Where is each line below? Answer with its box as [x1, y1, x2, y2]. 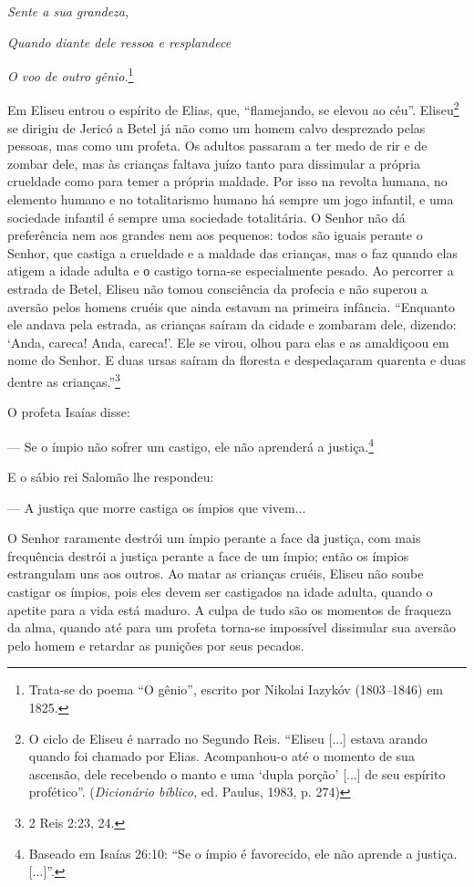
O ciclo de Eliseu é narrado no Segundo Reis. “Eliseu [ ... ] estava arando [28, 728, 428, 747]
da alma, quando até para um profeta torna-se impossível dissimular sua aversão [7, 618, 456, 637]
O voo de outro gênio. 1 [7, 64, 134, 85]
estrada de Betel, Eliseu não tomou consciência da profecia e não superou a [7, 279, 428, 298]
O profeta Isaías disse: [7, 402, 130, 422]
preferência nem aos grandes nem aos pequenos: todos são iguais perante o [7, 225, 423, 245]
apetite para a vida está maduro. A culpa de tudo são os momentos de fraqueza [7, 600, 452, 619]
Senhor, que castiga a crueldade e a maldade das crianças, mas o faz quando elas [7, 243, 458, 262]
